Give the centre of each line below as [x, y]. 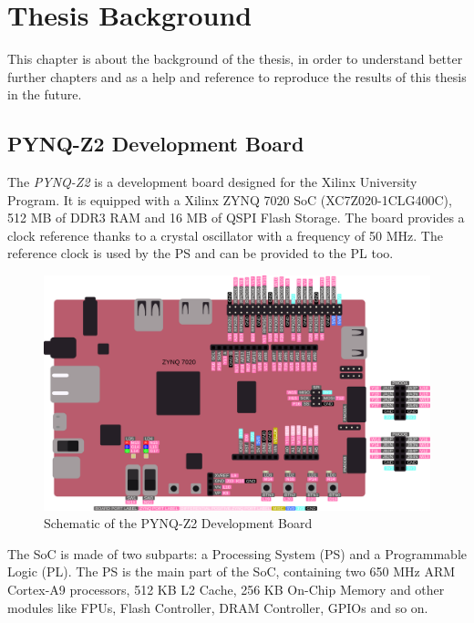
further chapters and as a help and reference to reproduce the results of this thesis [237, 76]
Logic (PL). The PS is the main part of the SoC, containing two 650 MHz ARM [232, 571]
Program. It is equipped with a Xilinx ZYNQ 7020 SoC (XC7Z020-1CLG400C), [230, 199]
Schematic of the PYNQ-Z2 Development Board [178, 523]
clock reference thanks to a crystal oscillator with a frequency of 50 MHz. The [225, 235]
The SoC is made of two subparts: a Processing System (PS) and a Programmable [237, 553]
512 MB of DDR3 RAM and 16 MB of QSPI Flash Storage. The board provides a [236, 218]
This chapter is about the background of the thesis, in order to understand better [235, 59]
